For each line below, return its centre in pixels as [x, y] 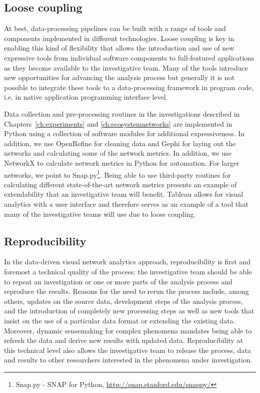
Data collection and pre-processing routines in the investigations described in [122, 113]
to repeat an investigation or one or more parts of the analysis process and [118, 281]
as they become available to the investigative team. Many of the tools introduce [126, 67]
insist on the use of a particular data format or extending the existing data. [120, 320]
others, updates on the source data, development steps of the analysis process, [123, 301]
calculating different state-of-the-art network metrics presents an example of [120, 184]
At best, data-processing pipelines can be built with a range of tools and [115, 28]
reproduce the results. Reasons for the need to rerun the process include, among [126, 291]
